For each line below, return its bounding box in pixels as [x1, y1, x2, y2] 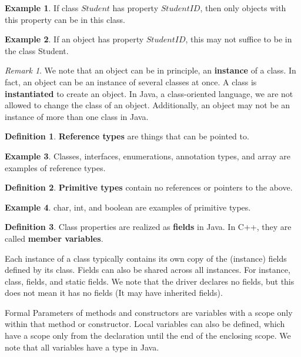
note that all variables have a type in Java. [5, 341, 159, 353]
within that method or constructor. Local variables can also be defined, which [5, 318, 285, 330]
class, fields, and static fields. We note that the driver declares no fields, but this [5, 275, 295, 287]
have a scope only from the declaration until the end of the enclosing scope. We [5, 329, 291, 342]
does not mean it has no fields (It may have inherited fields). [5, 286, 223, 299]
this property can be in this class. [5, 13, 125, 25]
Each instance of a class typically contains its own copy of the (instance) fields [5, 252, 287, 264]
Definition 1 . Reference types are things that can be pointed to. [5, 130, 249, 142]
